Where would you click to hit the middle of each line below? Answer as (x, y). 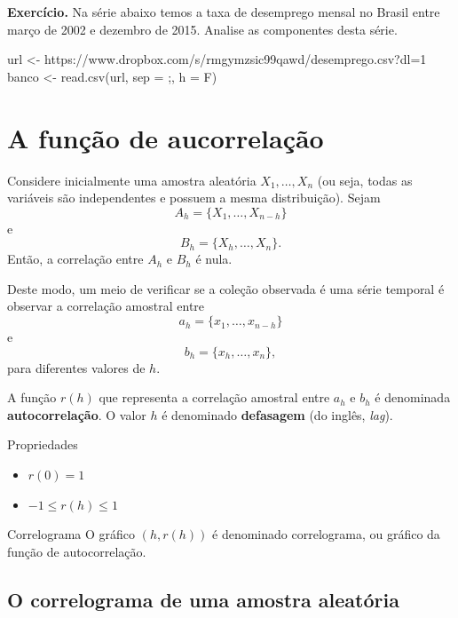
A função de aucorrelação (166, 137)
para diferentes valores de (76, 367)
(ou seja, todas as (365, 180)
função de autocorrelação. (77, 551)
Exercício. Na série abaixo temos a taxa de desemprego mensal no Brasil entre (224, 12)
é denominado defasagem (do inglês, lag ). (277, 414)
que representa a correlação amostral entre (214, 397)
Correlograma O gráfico (71, 534)
